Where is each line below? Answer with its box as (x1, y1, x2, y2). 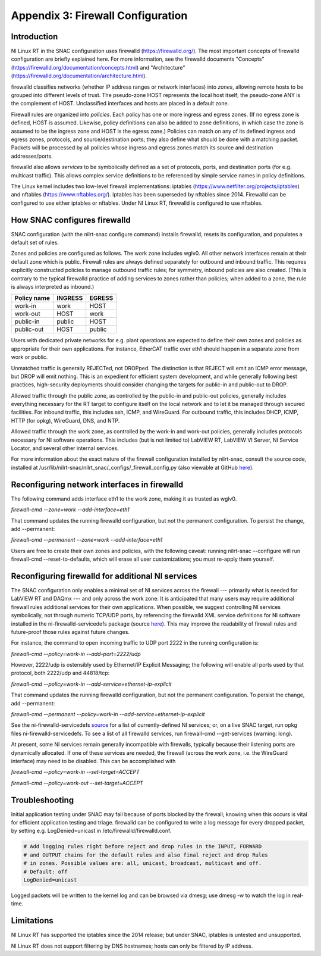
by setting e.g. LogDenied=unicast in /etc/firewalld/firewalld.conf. (11, 827, 172, 835)
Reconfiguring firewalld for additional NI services (11, 571, 197, 581)
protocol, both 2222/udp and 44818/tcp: (11, 670, 110, 677)
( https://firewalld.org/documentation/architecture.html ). (11, 72, 147, 80)
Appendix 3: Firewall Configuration (11, 9, 188, 22)
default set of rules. (11, 239, 59, 246)
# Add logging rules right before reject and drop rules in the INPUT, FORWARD (23, 843, 262, 850)
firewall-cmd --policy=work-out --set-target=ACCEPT (11, 779, 144, 786)
